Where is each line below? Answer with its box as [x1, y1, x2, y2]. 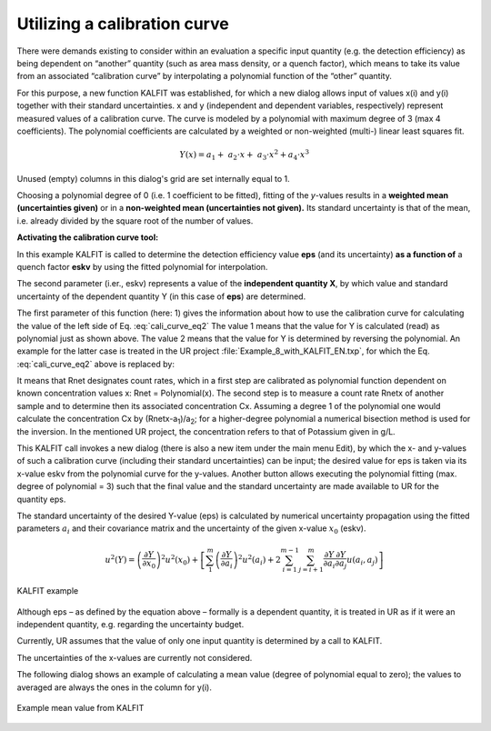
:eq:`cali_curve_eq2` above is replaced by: [16, 358, 175, 369]
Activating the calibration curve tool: [16, 232, 159, 243]
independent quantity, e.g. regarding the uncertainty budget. [16, 619, 245, 630]
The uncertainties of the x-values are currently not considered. [16, 652, 253, 663]
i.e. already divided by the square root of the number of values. [16, 215, 254, 226]
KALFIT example [16, 586, 79, 596]
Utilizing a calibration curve [16, 14, 229, 34]
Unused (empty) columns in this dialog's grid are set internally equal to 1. [16, 173, 290, 184]
